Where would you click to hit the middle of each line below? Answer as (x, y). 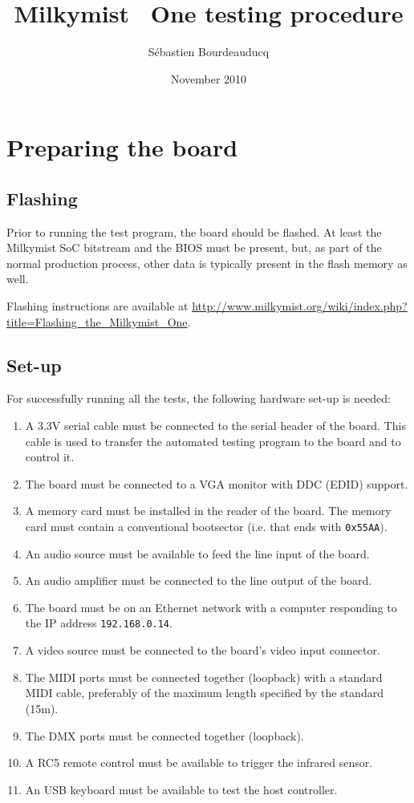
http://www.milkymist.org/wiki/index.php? (300, 306)
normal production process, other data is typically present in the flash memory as (207, 263)
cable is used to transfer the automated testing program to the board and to (213, 441)
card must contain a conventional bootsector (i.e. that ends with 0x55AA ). (206, 527)
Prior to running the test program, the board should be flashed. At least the (194, 231)
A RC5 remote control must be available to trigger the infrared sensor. (199, 762)
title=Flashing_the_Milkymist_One (97, 321)
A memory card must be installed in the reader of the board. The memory (208, 511)
